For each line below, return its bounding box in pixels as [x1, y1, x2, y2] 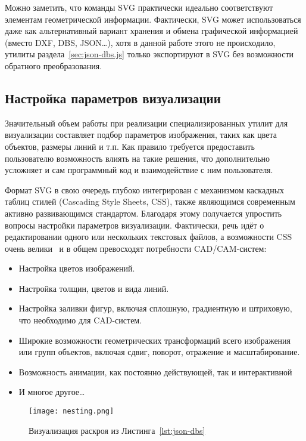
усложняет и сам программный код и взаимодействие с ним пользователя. [5, 164, 273, 176]
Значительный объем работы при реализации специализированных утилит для [5, 116, 288, 129]
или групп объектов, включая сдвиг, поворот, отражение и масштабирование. [18, 346, 300, 358]
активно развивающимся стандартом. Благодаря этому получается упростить [5, 206, 282, 219]
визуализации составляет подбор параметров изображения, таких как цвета [5, 128, 277, 141]
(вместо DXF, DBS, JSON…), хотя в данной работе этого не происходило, [5, 36, 276, 48]
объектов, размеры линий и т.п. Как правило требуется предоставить [5, 140, 255, 152]
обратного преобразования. [5, 59, 102, 72]
